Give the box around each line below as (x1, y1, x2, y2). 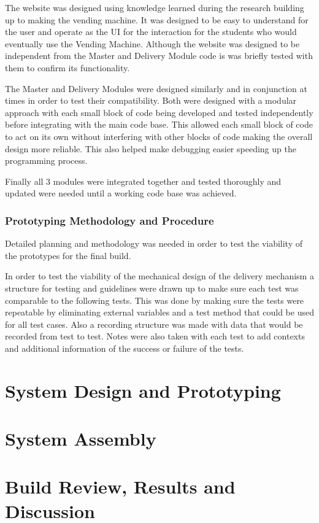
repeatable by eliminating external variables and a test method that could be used (5, 306, 314, 319)
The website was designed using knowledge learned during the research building (5, 1, 304, 14)
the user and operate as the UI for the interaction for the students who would (5, 25, 297, 38)
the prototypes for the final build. (5, 249, 131, 261)
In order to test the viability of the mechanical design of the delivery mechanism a (5, 269, 314, 282)
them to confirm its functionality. (5, 61, 130, 74)
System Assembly (5, 426, 156, 451)
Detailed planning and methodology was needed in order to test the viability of (5, 237, 303, 250)
